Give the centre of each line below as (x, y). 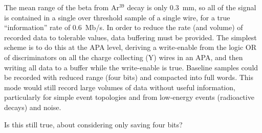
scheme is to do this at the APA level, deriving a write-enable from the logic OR (130, 47)
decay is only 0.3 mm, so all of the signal (192, 7)
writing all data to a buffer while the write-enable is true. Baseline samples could (131, 67)
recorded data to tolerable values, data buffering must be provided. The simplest (130, 37)
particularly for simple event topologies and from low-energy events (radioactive (129, 97)
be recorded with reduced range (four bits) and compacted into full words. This (129, 77)
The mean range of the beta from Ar (62, 7)
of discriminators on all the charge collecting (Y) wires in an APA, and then (124, 57)
